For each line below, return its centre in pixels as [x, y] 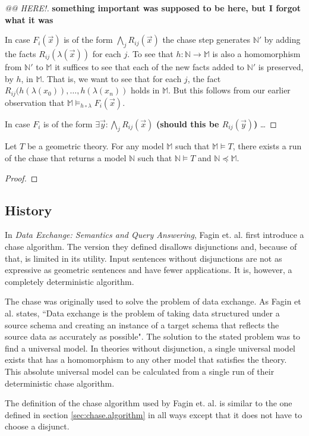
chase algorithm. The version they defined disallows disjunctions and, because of [151, 246]
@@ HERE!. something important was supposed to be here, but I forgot [153, 8]
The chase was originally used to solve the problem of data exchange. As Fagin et [153, 301]
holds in [145, 90]
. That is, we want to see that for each [112, 78]
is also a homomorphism [256, 53]
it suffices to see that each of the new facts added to [149, 66]
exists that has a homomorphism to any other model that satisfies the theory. [146, 360]
